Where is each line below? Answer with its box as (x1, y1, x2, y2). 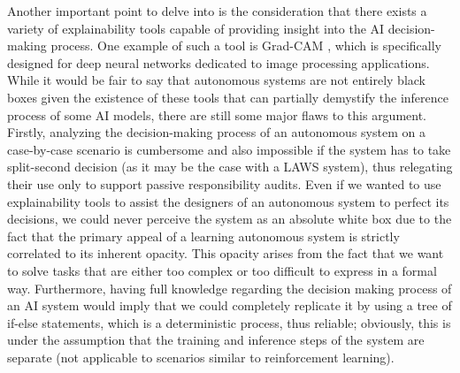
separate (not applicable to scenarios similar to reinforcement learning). (7, 347, 395, 366)
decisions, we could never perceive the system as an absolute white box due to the (7, 209, 452, 228)
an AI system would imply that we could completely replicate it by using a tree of (7, 296, 452, 315)
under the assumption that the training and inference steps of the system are (7, 331, 425, 349)
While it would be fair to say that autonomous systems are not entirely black (7, 71, 425, 89)
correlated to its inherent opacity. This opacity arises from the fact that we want (7, 244, 444, 263)
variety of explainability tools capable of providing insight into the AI (7, 19, 385, 37)
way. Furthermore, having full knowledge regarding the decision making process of (7, 278, 452, 297)
